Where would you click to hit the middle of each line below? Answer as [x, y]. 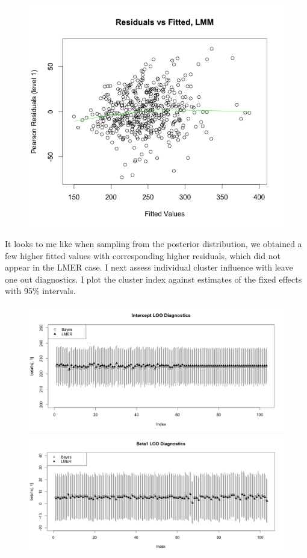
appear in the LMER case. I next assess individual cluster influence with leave [149, 267]
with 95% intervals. [40, 291]
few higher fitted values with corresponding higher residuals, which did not [143, 255]
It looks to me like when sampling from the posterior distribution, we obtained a [153, 243]
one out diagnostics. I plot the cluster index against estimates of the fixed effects [153, 279]
